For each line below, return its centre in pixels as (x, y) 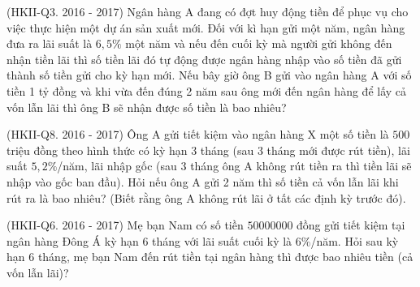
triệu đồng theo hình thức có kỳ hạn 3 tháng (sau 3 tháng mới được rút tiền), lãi (208, 150)
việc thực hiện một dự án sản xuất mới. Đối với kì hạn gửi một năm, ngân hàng (206, 27)
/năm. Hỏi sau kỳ (355, 240)
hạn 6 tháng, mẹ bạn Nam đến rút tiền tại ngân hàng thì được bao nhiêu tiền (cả (210, 257)
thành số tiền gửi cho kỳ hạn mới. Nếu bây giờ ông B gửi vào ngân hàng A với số (209, 75)
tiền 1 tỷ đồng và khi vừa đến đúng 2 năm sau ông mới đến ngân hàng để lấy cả (207, 90)
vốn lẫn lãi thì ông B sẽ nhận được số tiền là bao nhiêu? (147, 107)
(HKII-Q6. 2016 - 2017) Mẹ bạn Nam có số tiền (125, 225)
